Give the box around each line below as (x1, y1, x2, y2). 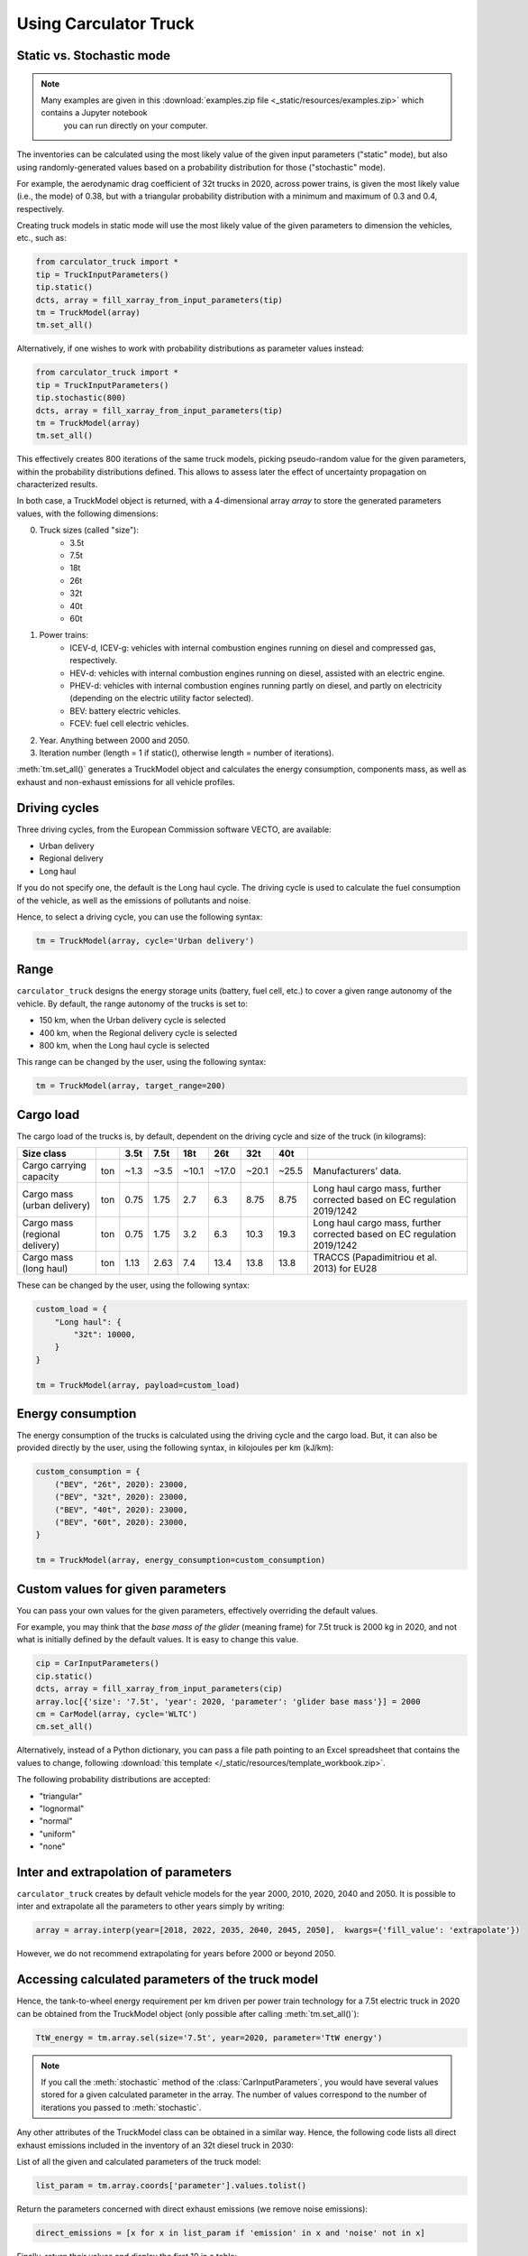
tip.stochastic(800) (35, 393, 126, 403)
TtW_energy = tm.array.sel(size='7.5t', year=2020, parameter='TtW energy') (35, 2032, 383, 2043)
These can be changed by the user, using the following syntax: (16, 1280, 250, 1290)
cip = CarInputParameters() (35, 1659, 159, 1669)
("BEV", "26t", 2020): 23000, (54, 1479, 188, 1489)
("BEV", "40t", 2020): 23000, (54, 1504, 188, 1515)
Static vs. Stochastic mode (16, 48, 171, 63)
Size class (22, 1147, 67, 1160)
